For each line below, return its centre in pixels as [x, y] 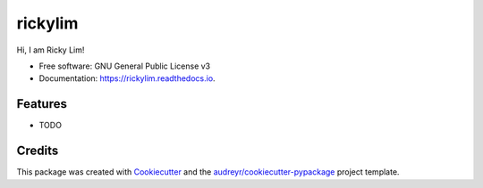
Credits [38, 151]
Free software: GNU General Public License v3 [125, 66]
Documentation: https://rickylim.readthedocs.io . [127, 78]
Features [42, 104]
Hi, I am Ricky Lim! [51, 50]
